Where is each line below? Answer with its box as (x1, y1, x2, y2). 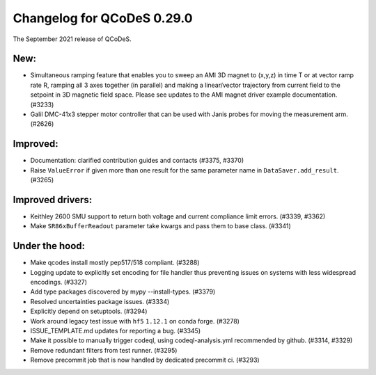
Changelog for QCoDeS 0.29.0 (13, 10, 193, 26)
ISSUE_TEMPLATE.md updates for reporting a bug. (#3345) (30, 327, 201, 335)
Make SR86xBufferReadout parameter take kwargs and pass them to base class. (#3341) (30, 222, 292, 230)
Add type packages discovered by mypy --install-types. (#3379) (30, 287, 216, 296)
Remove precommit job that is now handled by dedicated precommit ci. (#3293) (30, 356, 260, 365)
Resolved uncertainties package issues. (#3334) (30, 297, 170, 305)
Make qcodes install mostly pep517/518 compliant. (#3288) (30, 258, 200, 267)
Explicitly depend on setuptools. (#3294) (30, 307, 148, 316)
